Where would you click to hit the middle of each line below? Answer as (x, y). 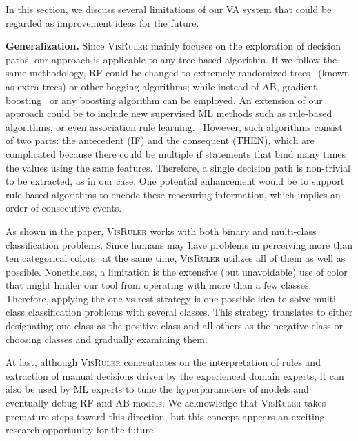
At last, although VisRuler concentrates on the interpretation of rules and (163, 362)
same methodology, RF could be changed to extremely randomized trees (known (178, 73)
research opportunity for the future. (81, 430)
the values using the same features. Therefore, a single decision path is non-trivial (178, 167)
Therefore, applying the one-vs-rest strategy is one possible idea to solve (158, 298)
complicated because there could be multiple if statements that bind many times (176, 153)
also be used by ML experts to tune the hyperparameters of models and (157, 389)
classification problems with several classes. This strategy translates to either (190, 312)
